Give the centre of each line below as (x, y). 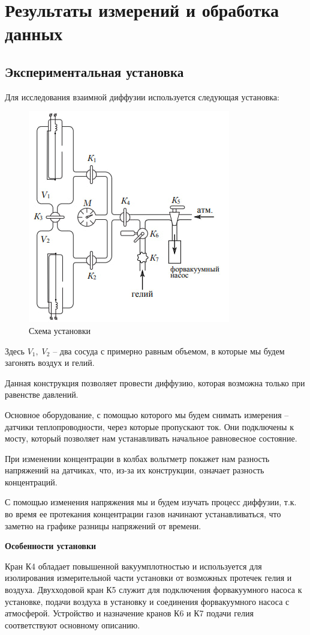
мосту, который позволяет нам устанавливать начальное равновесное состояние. (151, 438)
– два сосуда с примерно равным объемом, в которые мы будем (169, 351)
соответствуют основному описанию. (73, 624)
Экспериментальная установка (94, 71)
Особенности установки (51, 546)
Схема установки (60, 330)
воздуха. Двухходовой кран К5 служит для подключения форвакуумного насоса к (154, 590)
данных (34, 33)
